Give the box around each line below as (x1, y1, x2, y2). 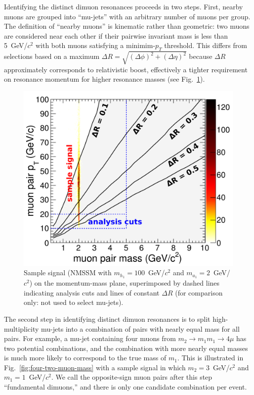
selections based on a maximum (4, 51, 100, 61)
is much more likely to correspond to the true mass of (4, 352, 167, 363)
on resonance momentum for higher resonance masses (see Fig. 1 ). (4, 74, 205, 84)
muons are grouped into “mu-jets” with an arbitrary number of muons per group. (4, 11, 251, 21)
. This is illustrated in (177, 352, 244, 363)
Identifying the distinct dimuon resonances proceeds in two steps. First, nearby (4, 1, 243, 11)
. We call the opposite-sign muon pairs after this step (51, 372, 212, 382)
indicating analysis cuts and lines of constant (24, 287, 160, 297)
